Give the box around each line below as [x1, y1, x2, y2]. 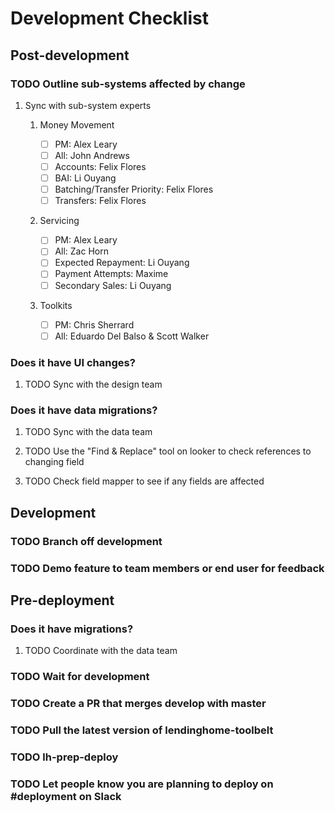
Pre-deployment [10, 592, 115, 609]
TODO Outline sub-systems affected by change [10, 77, 246, 91]
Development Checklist [10, 7, 209, 30]
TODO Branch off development [10, 534, 163, 548]
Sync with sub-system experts [24, 99, 152, 111]
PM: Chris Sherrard [54, 318, 135, 331]
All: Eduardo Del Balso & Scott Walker [54, 330, 210, 342]
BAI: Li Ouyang [54, 172, 117, 184]
